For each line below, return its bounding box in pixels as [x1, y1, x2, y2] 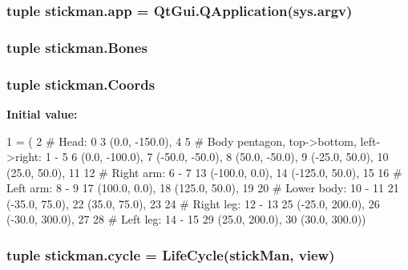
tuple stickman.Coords [6, 74, 156, 94]
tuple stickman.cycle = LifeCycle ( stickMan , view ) [6, 244, 335, 264]
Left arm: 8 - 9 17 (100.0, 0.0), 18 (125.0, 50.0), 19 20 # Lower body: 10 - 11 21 [6, 179, 399, 196]
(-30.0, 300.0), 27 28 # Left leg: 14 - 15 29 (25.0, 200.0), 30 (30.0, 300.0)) [6, 211, 366, 228]
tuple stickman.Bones [6, 37, 147, 57]
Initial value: [6, 105, 78, 122]
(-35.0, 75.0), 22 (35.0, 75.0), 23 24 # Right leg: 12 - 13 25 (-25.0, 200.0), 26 [6, 195, 380, 212]
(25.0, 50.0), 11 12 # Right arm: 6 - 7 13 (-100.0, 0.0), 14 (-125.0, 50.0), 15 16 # [6, 163, 402, 180]
